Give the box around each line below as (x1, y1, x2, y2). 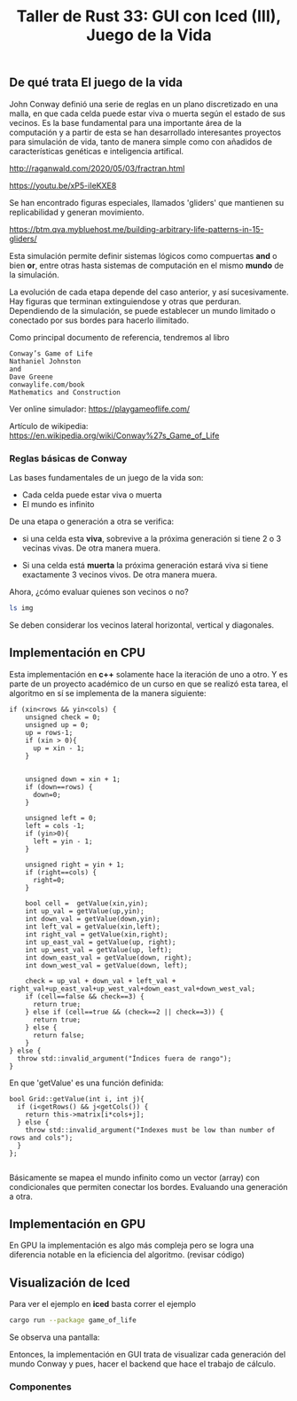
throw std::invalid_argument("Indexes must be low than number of (25, 1125, 276, 1134)
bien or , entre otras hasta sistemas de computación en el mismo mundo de (9, 260, 284, 270)
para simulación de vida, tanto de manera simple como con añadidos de (9, 136, 273, 147)
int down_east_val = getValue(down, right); (25, 953, 192, 962)
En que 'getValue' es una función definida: (9, 1077, 164, 1088)
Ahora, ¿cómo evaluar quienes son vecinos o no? (9, 586, 189, 597)
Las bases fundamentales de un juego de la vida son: (9, 472, 204, 482)
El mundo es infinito (21, 498, 95, 509)
